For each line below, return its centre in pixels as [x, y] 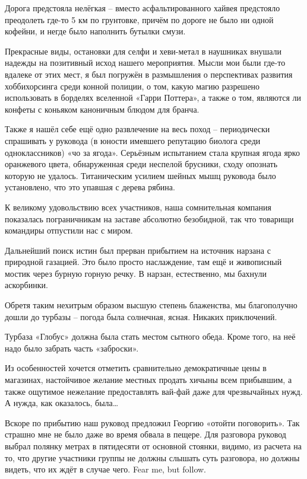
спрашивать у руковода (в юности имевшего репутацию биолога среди [133, 140]
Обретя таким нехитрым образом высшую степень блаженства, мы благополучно [151, 305]
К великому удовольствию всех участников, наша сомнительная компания [138, 207]
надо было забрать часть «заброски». [72, 348]
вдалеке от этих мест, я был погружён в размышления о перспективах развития [149, 74]
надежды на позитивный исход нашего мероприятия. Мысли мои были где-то [145, 63]
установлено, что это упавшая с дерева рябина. [90, 187]
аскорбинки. [26, 285]
